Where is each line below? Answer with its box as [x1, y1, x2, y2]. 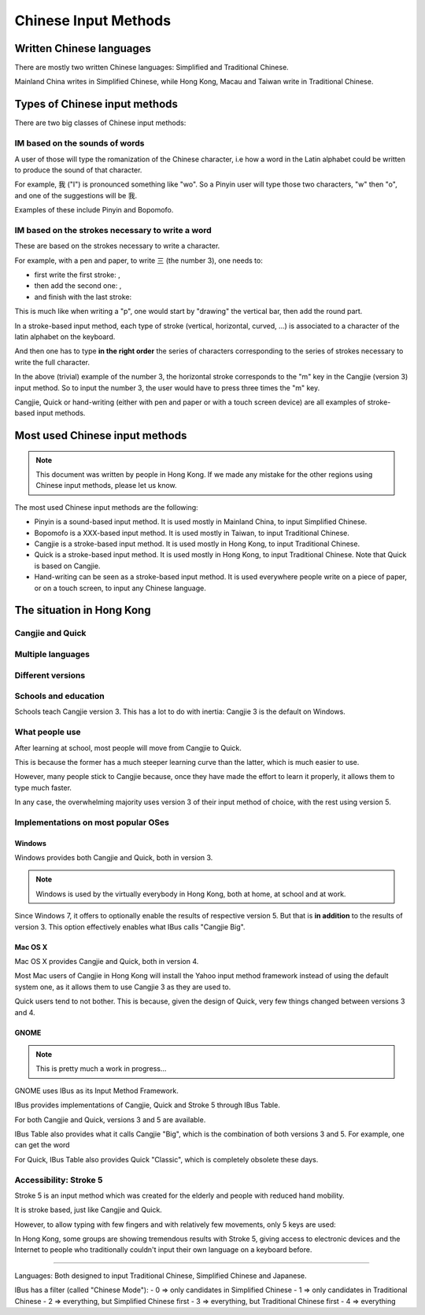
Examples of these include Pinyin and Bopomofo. [14, 205, 174, 215]
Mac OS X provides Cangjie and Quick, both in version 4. [14, 957, 199, 966]
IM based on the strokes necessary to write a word [14, 224, 212, 235]
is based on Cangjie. [34, 561, 101, 571]
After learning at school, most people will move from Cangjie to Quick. [14, 743, 242, 752]
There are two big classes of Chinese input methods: [14, 118, 187, 127]
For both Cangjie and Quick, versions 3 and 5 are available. [14, 1114, 206, 1125]
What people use [14, 726, 82, 737]
